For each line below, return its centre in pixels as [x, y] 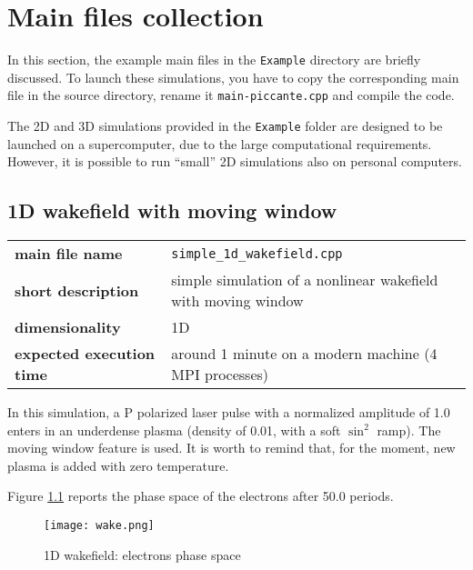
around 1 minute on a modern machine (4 [304, 354]
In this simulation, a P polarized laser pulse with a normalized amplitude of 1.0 [229, 412]
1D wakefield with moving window [172, 210]
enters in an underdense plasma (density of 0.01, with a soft [174, 430]
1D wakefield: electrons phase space [142, 554]
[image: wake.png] [99, 526]
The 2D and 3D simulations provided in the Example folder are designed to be [225, 126]
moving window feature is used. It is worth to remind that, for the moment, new [231, 448]
